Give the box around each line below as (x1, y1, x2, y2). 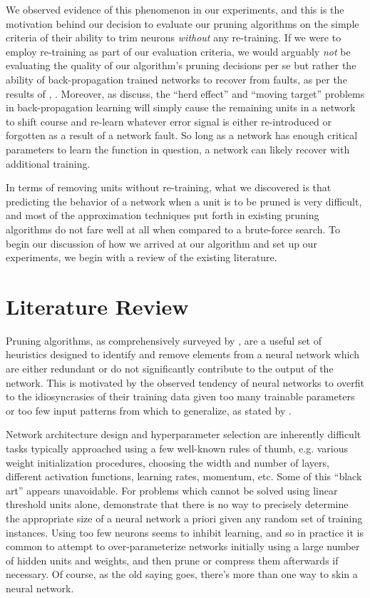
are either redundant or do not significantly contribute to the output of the (6, 361, 334, 375)
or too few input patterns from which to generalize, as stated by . (6, 402, 292, 417)
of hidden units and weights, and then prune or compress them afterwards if (6, 552, 339, 567)
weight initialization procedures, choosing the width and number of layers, (6, 455, 329, 470)
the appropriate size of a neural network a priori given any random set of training (6, 510, 363, 525)
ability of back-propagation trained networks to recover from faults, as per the (6, 71, 347, 86)
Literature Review (6, 291, 189, 320)
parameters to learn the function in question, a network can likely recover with (6, 141, 350, 156)
